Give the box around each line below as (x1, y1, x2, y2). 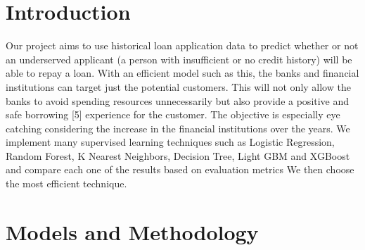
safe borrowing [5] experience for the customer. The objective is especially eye (6, 107, 340, 122)
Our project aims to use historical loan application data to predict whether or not (6, 38, 359, 53)
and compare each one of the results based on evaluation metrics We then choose (6, 162, 354, 177)
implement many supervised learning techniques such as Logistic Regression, (6, 135, 335, 149)
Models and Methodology (6, 217, 259, 246)
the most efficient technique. (6, 176, 127, 191)
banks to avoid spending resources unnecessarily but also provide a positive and (6, 93, 350, 108)
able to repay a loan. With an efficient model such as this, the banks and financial (6, 65, 359, 80)
